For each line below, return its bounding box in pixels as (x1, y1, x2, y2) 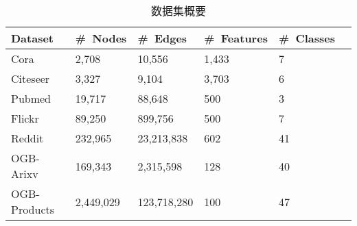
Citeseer (11, 71, 50, 86)
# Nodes (75, 30, 127, 46)
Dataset (11, 30, 54, 46)
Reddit (11, 130, 44, 146)
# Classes (278, 30, 335, 46)
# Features (204, 30, 268, 46)
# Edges (137, 30, 187, 46)
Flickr (11, 110, 39, 126)
